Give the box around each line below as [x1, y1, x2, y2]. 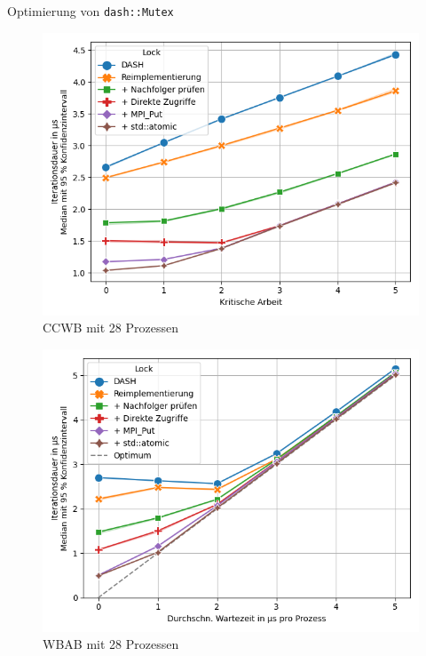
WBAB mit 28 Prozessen [43, 635, 179, 653]
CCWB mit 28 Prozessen [43, 318, 178, 337]
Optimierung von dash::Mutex [7, 2, 174, 20]
